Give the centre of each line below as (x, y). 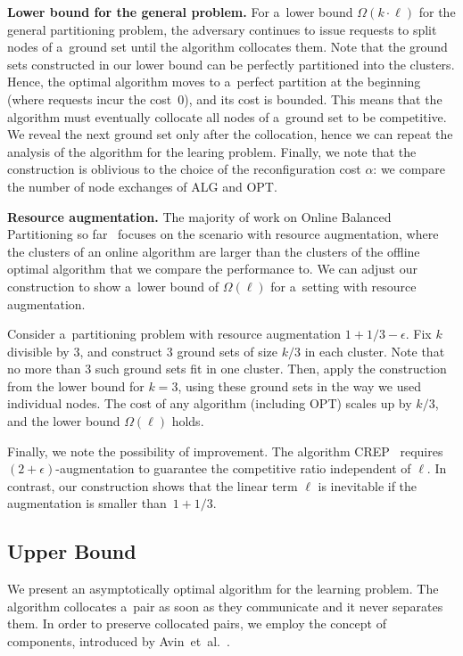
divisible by (38, 351)
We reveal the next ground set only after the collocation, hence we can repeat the (230, 134)
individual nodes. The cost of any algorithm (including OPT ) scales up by (210, 403)
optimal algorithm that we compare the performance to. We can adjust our (212, 269)
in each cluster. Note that (375, 351)
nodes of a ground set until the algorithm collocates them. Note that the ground (227, 47)
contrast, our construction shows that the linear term (153, 485)
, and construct (121, 351)
